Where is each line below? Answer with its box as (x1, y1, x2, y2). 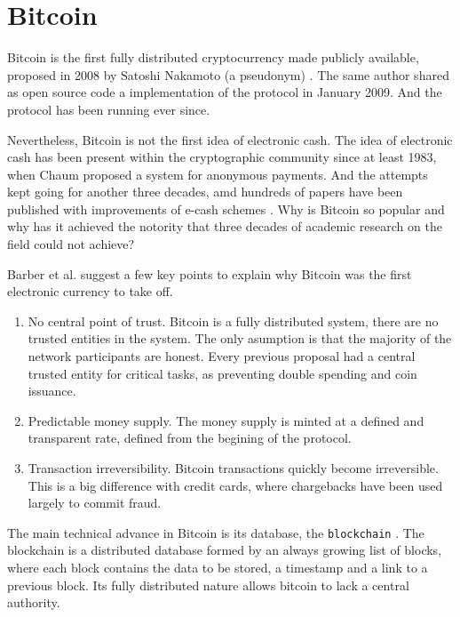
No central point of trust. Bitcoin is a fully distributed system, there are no (28, 311, 439, 330)
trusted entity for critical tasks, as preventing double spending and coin (28, 364, 417, 382)
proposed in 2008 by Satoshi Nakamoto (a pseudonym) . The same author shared (7, 65, 449, 84)
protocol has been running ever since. (7, 100, 210, 118)
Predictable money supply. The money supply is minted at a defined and (28, 411, 424, 429)
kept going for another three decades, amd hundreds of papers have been (7, 182, 403, 201)
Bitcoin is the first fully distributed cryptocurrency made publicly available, (7, 48, 419, 67)
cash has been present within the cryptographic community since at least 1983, (7, 148, 437, 166)
